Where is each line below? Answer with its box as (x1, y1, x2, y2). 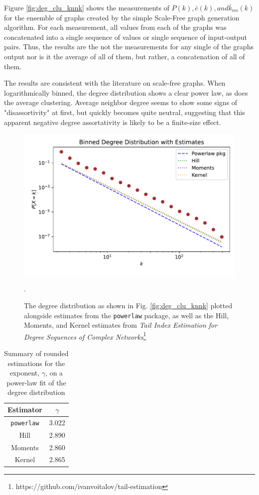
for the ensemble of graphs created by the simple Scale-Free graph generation (4, 12, 240, 22)
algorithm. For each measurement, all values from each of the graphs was (4, 22, 227, 32)
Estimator (7, 404, 42, 415)
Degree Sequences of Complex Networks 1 (24, 330, 146, 342)
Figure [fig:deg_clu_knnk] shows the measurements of (4, 2, 169, 12)
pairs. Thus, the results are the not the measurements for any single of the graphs (4, 41, 254, 52)
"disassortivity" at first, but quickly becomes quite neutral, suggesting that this (4, 107, 245, 117)
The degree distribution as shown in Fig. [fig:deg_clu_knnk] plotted (24, 300, 233, 310)
